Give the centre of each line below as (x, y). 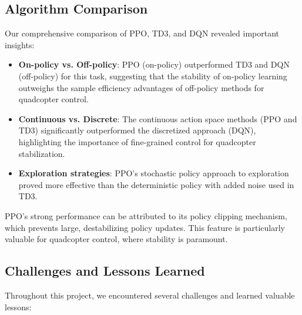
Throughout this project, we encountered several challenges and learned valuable (150, 295)
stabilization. (42, 153)
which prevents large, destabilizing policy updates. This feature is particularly (145, 227)
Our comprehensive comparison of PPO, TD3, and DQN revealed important (142, 33)
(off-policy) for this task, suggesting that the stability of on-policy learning (153, 76)
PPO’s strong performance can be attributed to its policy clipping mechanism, (146, 215)
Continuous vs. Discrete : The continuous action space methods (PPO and (158, 118)
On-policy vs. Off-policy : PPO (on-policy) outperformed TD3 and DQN (154, 64)
